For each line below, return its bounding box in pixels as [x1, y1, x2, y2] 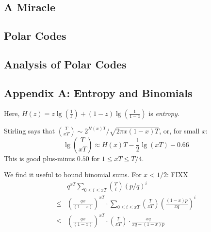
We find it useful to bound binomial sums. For [4, 169, 142, 180]
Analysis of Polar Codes [4, 56, 127, 71]
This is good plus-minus [4, 153, 75, 163]
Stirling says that [4, 125, 55, 135]
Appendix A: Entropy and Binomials [4, 85, 193, 100]
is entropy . [148, 108, 179, 118]
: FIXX [166, 169, 188, 180]
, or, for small [159, 125, 200, 135]
